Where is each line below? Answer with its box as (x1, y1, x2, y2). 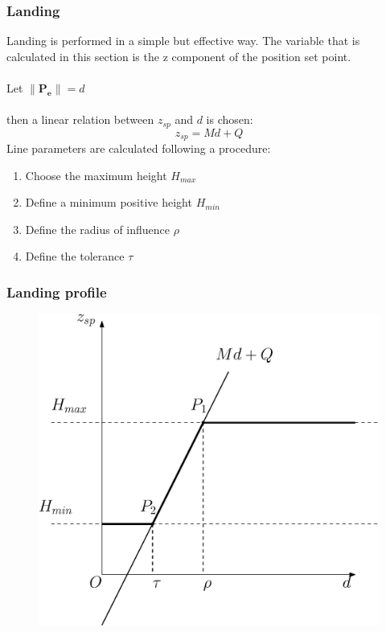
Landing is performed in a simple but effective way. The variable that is (6, 32, 360, 49)
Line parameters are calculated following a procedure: (6, 140, 271, 157)
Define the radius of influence (25, 220, 170, 237)
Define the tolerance (25, 248, 125, 265)
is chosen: (206, 111, 253, 128)
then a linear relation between (6, 111, 154, 128)
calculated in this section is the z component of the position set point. (6, 47, 351, 64)
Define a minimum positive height (25, 194, 192, 211)
